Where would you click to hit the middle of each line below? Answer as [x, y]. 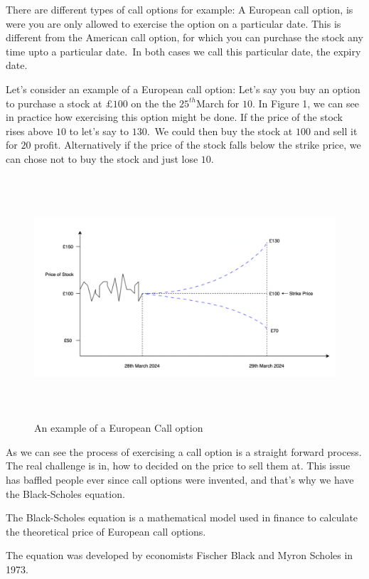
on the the [154, 103]
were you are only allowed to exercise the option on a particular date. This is [173, 23]
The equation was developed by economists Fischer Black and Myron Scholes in [180, 555]
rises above [30, 131]
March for [218, 103]
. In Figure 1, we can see [306, 103]
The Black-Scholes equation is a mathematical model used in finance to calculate [182, 517]
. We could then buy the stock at [220, 131]
